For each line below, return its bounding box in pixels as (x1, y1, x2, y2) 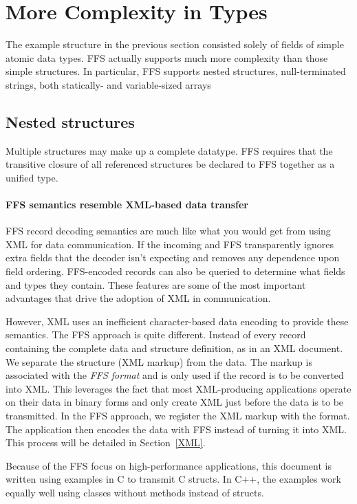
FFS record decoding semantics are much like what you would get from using (6, 223, 331, 238)
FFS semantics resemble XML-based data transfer (6, 197, 248, 212)
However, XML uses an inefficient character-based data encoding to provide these (6, 314, 349, 328)
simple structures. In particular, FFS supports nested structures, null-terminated (6, 64, 346, 78)
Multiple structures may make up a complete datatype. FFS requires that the (6, 143, 333, 157)
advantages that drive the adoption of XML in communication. (6, 291, 271, 305)
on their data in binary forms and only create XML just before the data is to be (6, 395, 344, 409)
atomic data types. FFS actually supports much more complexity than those (6, 50, 328, 65)
